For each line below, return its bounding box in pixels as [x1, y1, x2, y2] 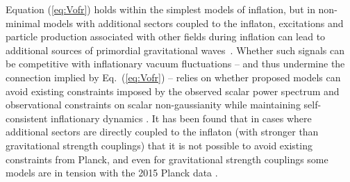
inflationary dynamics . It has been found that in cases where [51, 110, 312, 125]
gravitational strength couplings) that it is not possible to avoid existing [6, 138, 312, 152]
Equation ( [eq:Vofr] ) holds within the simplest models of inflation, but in [6, 2, 315, 16]
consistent [6, 110, 48, 125]
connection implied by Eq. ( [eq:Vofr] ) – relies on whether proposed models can [6, 69, 341, 84]
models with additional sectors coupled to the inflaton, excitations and [43, 15, 344, 30]
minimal [6, 15, 40, 30]
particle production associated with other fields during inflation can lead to [6, 29, 326, 44]
